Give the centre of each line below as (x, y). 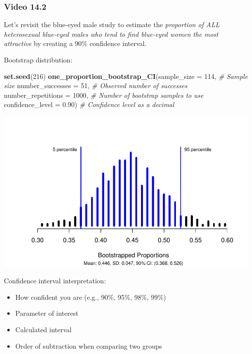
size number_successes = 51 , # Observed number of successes (96, 85)
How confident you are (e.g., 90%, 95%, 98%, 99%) (91, 297)
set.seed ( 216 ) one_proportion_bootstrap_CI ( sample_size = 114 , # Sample (126, 76)
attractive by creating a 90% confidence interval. (75, 43)
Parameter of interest (47, 313)
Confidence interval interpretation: (55, 281)
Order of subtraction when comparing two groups (89, 346)
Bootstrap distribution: (38, 60)
